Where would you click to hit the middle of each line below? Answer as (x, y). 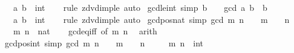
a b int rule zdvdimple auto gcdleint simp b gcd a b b (140, 7)
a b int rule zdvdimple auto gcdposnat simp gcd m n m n (151, 19)
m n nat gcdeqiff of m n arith (85, 31)
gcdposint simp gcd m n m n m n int (104, 42)
